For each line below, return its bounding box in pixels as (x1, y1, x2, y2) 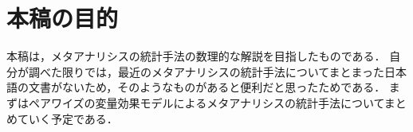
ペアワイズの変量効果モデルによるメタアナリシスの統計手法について (28, 94, 384, 111)
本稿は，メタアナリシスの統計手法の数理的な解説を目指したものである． (6, 48, 386, 64)
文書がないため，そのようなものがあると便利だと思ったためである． (28, 79, 386, 95)
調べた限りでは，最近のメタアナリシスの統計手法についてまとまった (28, 63, 385, 80)
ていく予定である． (17, 110, 118, 126)
